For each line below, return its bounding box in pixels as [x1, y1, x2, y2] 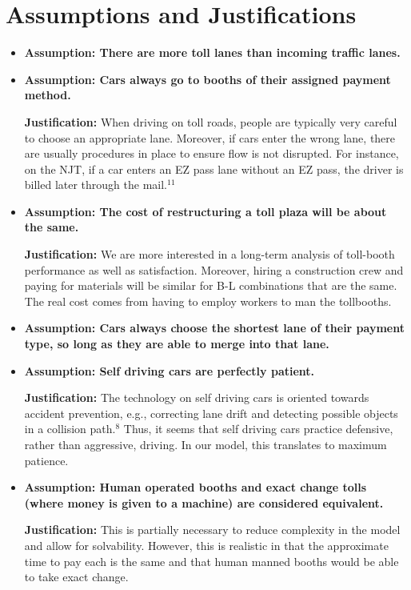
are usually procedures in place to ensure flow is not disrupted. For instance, [24, 145, 399, 162]
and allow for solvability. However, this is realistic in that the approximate [24, 536, 389, 553]
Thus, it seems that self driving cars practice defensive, [123, 420, 393, 437]
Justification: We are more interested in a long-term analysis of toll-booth [24, 246, 395, 263]
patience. [24, 452, 69, 468]
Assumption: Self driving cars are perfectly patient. [24, 362, 315, 379]
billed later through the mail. [24, 176, 168, 193]
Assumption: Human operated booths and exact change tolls [24, 479, 367, 496]
